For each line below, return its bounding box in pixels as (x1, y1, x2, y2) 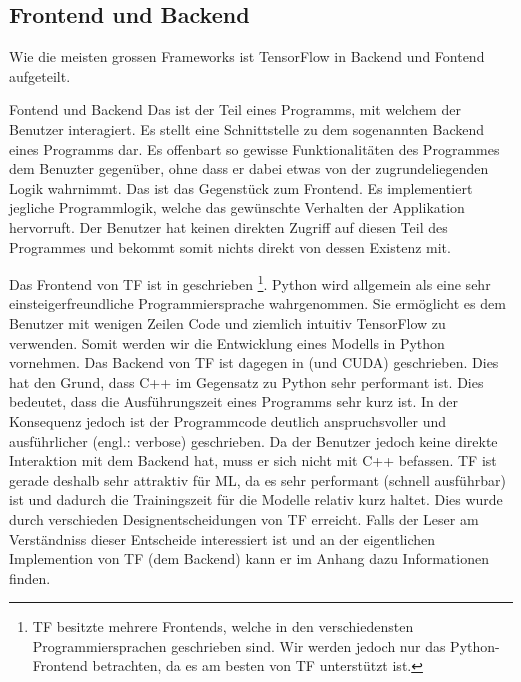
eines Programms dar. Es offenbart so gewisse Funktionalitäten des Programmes (9, 138, 500, 159)
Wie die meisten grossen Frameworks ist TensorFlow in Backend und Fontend (9, 46, 485, 67)
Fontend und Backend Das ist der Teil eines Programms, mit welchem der (9, 99, 461, 120)
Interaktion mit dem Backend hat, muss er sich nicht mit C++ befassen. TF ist (9, 450, 497, 471)
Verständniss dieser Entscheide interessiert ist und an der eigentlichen (9, 528, 436, 549)
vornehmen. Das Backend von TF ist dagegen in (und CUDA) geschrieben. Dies (9, 352, 499, 373)
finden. (9, 567, 51, 588)
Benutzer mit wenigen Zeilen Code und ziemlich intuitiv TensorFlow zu (9, 312, 446, 333)
